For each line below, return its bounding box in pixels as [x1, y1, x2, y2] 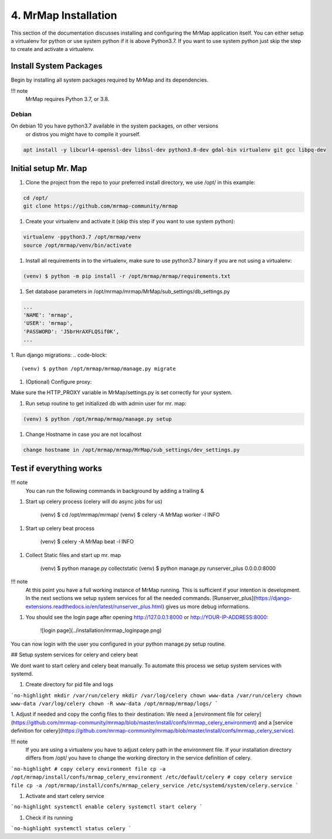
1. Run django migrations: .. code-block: [11, 351, 107, 358]
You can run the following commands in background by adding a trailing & [25, 487, 205, 494]
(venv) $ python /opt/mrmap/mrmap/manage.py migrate [21, 365, 176, 372]
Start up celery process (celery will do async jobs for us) [25, 498, 162, 505]
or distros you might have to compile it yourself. [25, 130, 141, 137]
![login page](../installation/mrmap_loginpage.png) [40, 627, 162, 634]
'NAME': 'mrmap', [23, 312, 73, 318]
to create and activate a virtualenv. [11, 46, 95, 53]
